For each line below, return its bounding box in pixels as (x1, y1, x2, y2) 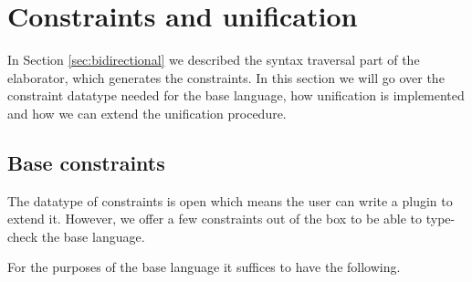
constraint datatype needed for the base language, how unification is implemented (7, 86, 465, 105)
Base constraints (7, 148, 165, 176)
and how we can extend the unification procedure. (7, 103, 287, 122)
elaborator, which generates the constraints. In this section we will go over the (7, 68, 445, 87)
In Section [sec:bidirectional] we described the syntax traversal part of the (7, 50, 420, 69)
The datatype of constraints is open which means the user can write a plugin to (7, 191, 453, 210)
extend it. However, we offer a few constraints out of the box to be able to (7, 209, 423, 228)
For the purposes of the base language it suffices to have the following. (7, 257, 401, 277)
